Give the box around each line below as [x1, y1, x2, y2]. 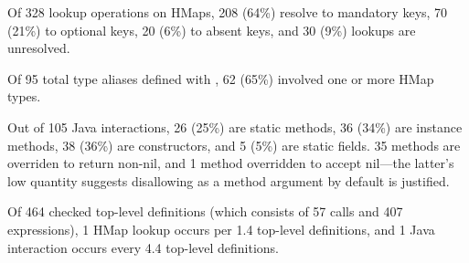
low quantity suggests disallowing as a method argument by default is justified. [7, 171, 450, 190]
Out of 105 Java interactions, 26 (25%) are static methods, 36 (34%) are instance [7, 117, 463, 136]
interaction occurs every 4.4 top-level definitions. [7, 237, 279, 257]
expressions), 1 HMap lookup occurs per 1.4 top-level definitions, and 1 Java [7, 219, 435, 238]
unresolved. [7, 38, 70, 58]
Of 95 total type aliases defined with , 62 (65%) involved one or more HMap [7, 68, 434, 88]
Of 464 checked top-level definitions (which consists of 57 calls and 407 [7, 202, 403, 221]
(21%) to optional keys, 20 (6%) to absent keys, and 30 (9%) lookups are [7, 20, 416, 39]
